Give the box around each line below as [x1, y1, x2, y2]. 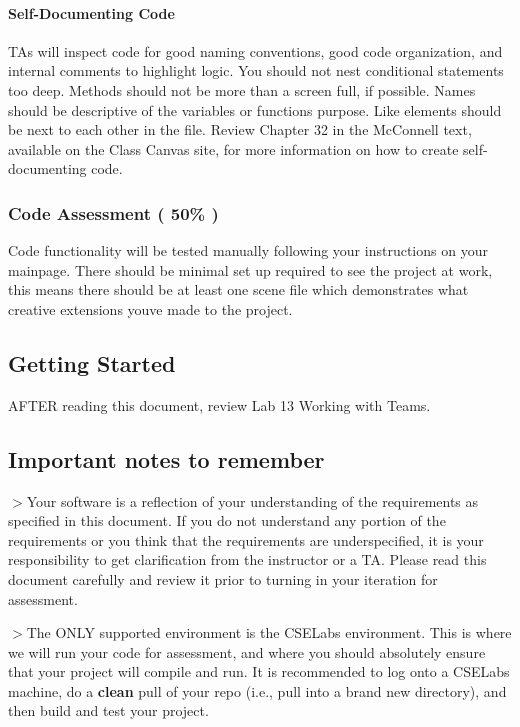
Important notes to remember [8, 443, 325, 474]
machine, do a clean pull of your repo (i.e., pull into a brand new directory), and [8, 680, 507, 701]
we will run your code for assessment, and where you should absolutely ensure [8, 641, 486, 662]
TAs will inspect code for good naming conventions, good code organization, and [8, 40, 503, 61]
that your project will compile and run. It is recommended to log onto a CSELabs [8, 661, 510, 682]
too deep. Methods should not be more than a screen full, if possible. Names [8, 79, 476, 100]
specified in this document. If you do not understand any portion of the [8, 510, 446, 531]
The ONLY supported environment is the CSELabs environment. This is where [26, 622, 512, 643]
